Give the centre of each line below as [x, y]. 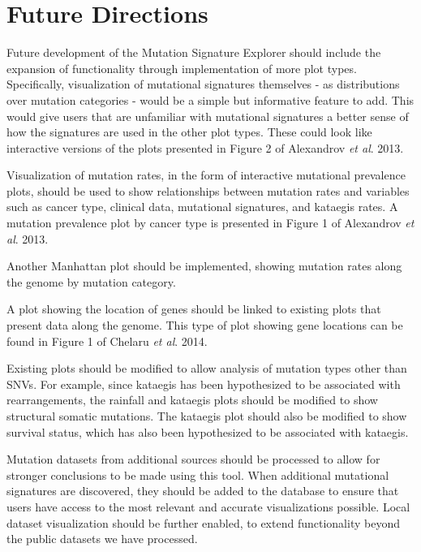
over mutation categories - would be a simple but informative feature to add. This [210, 99]
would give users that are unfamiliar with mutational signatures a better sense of [208, 116]
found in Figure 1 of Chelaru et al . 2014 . [107, 341]
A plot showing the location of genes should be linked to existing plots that [194, 309]
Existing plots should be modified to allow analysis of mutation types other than [207, 368]
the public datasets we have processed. [102, 539]
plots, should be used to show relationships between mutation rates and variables [208, 190]
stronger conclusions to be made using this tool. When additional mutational [198, 474]
